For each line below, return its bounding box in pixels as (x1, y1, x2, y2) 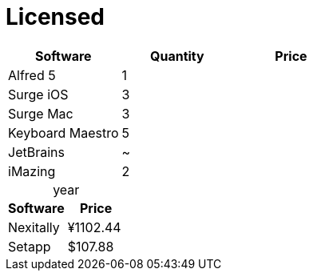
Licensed (6, 3, 105, 30)
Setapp (8, 238, 51, 255)
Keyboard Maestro (8, 124, 119, 141)
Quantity (150, 47, 204, 64)
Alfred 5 (8, 66, 56, 83)
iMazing (8, 163, 56, 179)
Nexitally (8, 219, 60, 235)
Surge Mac (8, 105, 73, 122)
